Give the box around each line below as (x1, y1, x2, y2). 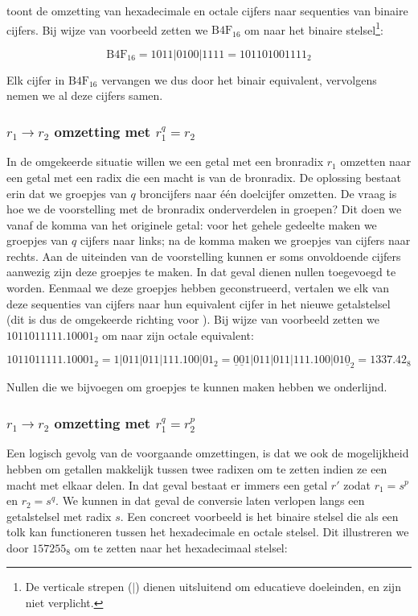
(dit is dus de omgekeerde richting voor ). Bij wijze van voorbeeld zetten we (6, 311, 380, 328)
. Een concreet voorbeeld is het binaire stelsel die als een (120, 507, 399, 524)
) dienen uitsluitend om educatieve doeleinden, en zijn (135, 578, 401, 595)
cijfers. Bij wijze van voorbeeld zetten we (6, 21, 208, 38)
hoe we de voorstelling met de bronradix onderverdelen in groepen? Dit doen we (6, 201, 402, 217)
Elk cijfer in (6, 71, 65, 88)
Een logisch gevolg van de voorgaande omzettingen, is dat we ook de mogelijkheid (6, 444, 409, 461)
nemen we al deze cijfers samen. (6, 87, 163, 104)
